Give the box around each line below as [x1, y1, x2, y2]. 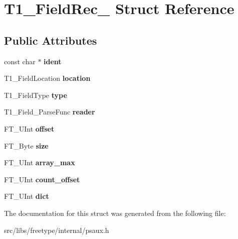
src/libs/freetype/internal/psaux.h [4, 224, 109, 235]
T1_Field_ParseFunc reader [4, 106, 95, 117]
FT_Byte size [4, 140, 49, 151]
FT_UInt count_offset [4, 174, 80, 184]
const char [4, 56, 36, 66]
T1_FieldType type [4, 89, 67, 100]
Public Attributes [4, 32, 97, 48]
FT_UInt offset [4, 123, 55, 134]
